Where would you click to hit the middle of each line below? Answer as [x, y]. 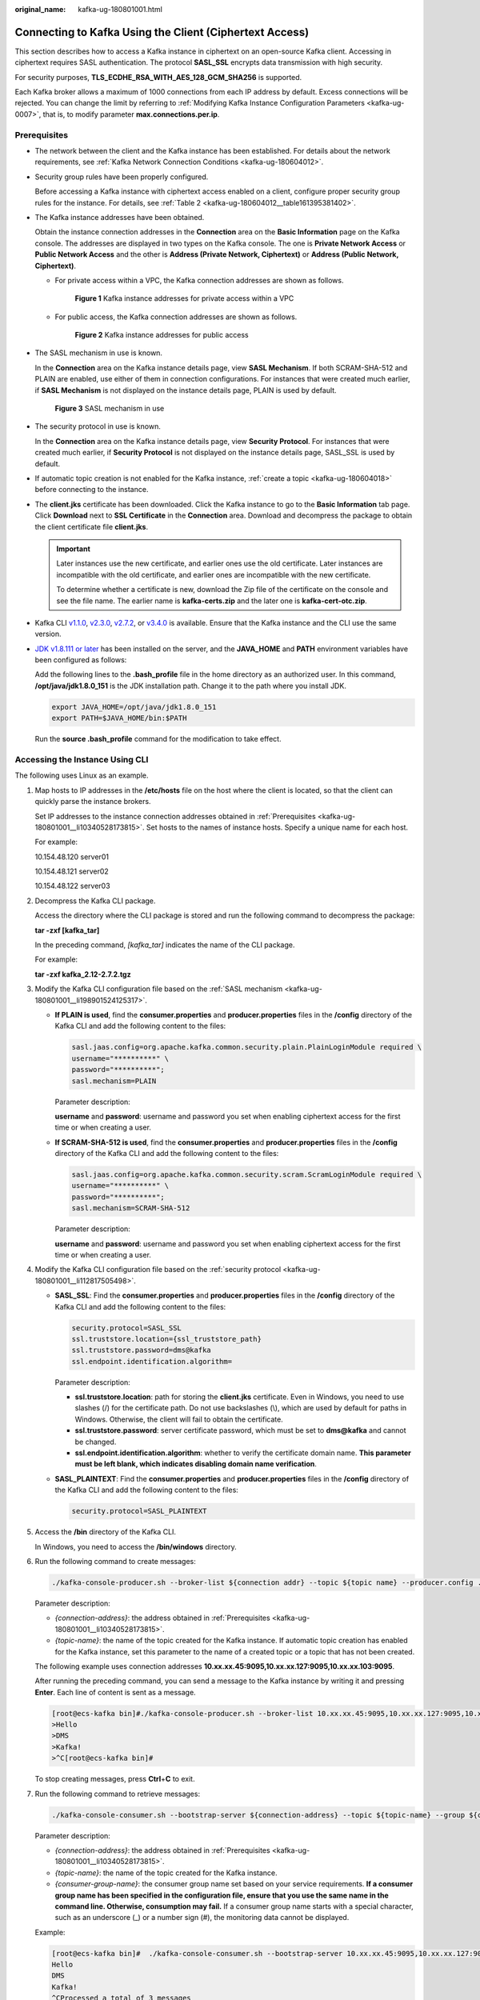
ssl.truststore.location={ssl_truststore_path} [166, 1339]
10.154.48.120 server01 [72, 857]
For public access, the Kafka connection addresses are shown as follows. [176, 317]
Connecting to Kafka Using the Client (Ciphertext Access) [162, 32]
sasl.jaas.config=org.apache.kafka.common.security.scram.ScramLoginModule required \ [247, 1175]
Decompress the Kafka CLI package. [95, 901]
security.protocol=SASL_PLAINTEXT [139, 1511]
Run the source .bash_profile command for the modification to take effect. [158, 739]
